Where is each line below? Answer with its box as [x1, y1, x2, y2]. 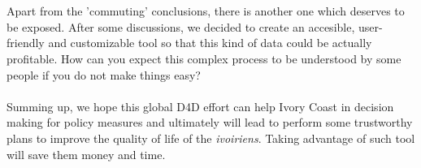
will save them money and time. [7, 145, 166, 162]
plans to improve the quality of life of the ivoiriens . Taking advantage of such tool [7, 129, 415, 146]
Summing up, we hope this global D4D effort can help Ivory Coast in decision [7, 97, 394, 114]
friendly [7, 34, 45, 51]
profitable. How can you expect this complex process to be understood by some [7, 50, 401, 67]
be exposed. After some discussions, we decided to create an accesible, [7, 18, 355, 35]
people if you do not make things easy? [7, 66, 201, 83]
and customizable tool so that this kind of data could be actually [48, 34, 372, 51]
